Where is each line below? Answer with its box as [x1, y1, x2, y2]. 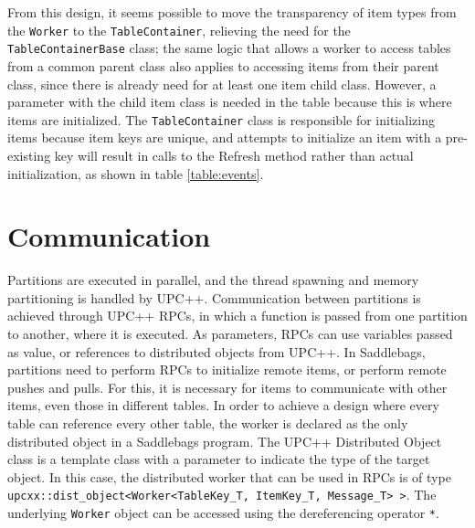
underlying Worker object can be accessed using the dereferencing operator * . [7, 503, 439, 523]
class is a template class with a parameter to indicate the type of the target [7, 449, 430, 469]
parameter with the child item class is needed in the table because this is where [7, 92, 452, 111]
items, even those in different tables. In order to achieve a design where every [7, 396, 439, 415]
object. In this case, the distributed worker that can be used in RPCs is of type [7, 467, 451, 486]
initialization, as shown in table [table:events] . [7, 164, 264, 183]
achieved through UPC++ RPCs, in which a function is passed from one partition [7, 306, 468, 325]
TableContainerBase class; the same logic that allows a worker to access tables [7, 38, 451, 58]
